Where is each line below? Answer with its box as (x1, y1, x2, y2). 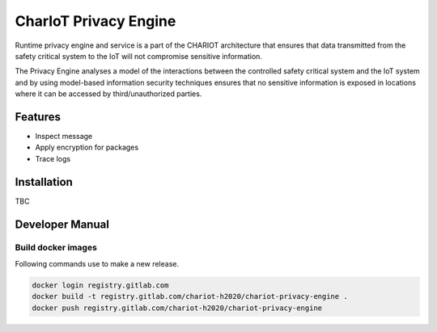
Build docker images (15, 242, 97, 254)
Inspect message (35, 132, 93, 141)
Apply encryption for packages (35, 142, 139, 153)
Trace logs (35, 153, 71, 163)
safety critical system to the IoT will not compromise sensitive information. (15, 51, 263, 61)
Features (15, 110, 61, 124)
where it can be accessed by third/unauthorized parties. (15, 89, 202, 99)
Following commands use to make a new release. (15, 258, 180, 268)
